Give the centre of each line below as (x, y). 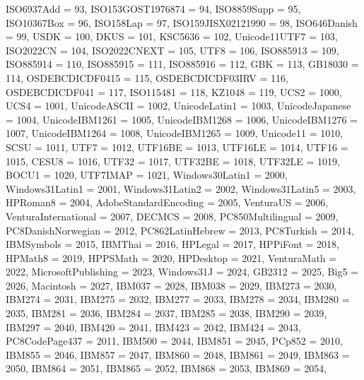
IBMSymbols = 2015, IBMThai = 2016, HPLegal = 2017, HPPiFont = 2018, (173, 244)
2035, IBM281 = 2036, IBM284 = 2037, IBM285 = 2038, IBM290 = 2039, (166, 313)
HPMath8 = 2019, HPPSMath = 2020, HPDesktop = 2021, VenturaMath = (171, 257)
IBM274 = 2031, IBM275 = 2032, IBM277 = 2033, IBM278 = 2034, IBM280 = (178, 299)
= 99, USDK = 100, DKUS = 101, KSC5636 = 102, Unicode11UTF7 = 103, (172, 36)
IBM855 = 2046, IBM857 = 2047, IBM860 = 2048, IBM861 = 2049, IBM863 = (178, 354)
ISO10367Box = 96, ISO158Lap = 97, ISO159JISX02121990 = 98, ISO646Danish (182, 22)
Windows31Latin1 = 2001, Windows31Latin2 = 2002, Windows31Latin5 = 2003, (181, 188)
